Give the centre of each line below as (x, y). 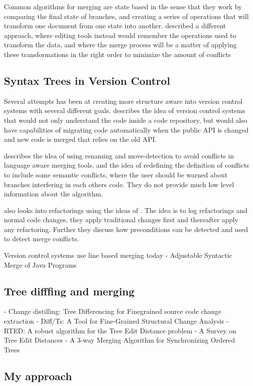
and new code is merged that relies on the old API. (80, 139)
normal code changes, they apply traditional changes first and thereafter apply (121, 220)
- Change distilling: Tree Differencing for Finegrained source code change (113, 311)
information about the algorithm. (54, 194)
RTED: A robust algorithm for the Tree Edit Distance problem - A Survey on (120, 330)
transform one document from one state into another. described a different (115, 26)
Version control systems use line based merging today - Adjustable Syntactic (118, 255)
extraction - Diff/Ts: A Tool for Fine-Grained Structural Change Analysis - (116, 321)
